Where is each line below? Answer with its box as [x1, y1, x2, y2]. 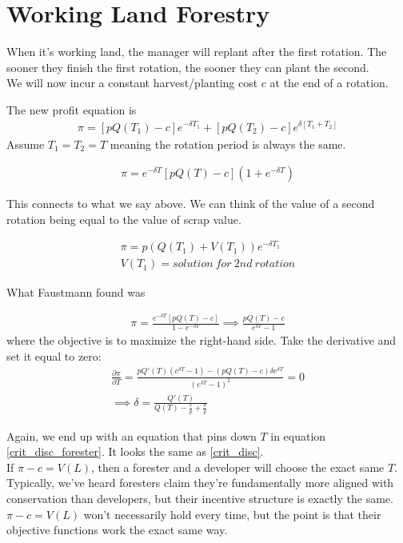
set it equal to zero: [6, 347, 102, 364]
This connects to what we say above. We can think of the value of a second [6, 195, 375, 212]
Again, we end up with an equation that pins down [6, 427, 257, 444]
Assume [6, 135, 45, 152]
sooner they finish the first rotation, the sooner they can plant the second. [6, 58, 369, 75]
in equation [270, 427, 326, 444]
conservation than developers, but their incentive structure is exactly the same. [6, 490, 393, 506]
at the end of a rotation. [269, 74, 389, 91]
